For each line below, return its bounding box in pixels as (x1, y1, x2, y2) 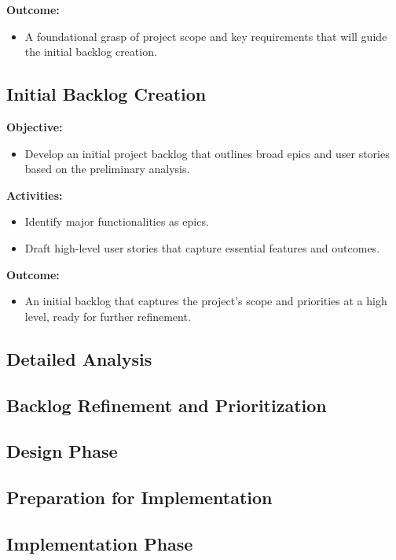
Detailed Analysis (6, 346, 152, 370)
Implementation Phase (6, 531, 193, 555)
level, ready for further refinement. (24, 308, 191, 324)
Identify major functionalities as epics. (24, 213, 209, 230)
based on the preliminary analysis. (24, 160, 190, 177)
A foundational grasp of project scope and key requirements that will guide (24, 28, 387, 44)
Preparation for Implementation (6, 485, 273, 510)
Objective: (6, 118, 63, 134)
